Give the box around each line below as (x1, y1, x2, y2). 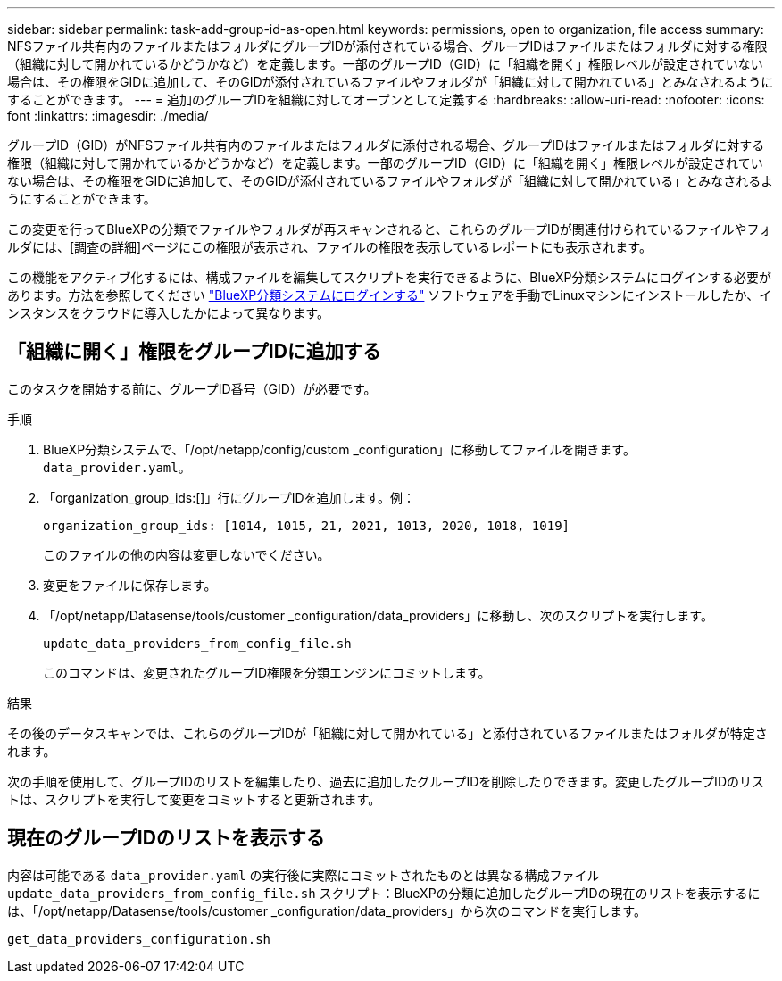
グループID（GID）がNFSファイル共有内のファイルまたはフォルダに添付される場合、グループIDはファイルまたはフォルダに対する (7, 137, 765, 153)
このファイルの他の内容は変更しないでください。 (43, 546, 330, 562)
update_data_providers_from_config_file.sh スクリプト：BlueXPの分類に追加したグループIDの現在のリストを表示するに (7, 885, 761, 901)
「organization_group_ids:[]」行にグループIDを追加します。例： (43, 489, 416, 505)
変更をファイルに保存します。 (43, 577, 217, 593)
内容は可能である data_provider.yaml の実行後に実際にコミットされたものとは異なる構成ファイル (7, 867, 600, 883)
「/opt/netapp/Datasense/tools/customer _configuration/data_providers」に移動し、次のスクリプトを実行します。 (43, 607, 713, 623)
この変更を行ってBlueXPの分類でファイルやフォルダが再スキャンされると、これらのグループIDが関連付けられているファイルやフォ (7, 221, 772, 237)
